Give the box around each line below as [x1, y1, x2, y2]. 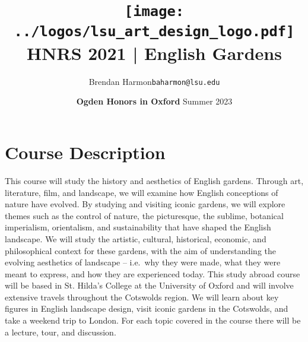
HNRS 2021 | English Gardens [27, 40, 282, 65]
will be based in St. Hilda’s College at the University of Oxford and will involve [5, 279, 294, 292]
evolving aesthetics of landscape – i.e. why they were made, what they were [5, 256, 281, 268]
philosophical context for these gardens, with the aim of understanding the [5, 244, 277, 256]
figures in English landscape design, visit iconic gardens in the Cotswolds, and [5, 302, 288, 315]
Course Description [5, 140, 166, 164]
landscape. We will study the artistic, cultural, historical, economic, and [5, 232, 266, 245]
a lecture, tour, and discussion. [5, 325, 116, 338]
